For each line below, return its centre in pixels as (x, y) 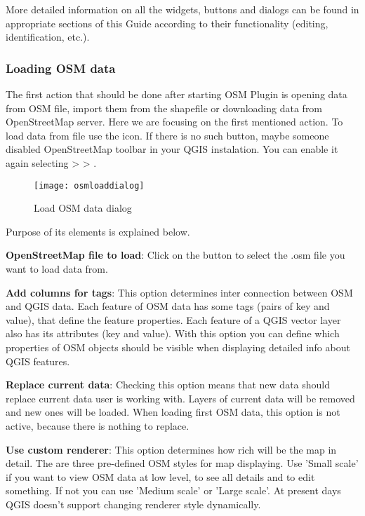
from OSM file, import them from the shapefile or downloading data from (164, 108)
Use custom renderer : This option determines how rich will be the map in (171, 449)
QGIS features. (38, 361)
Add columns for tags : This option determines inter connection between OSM (179, 292)
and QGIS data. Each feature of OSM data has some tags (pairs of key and (168, 306)
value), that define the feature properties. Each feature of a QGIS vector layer (173, 319)
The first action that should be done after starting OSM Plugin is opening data (177, 94)
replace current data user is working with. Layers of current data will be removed (180, 398)
